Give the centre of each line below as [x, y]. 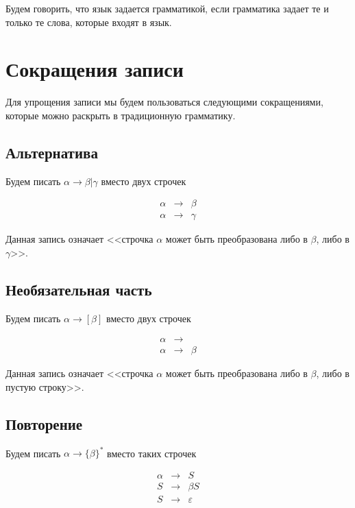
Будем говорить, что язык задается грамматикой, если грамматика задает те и [167, 8]
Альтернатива [52, 152]
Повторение [44, 423]
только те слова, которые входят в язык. [89, 22]
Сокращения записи [95, 69]
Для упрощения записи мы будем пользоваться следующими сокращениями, [164, 102]
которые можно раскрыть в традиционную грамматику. [121, 115]
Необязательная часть [79, 289]
